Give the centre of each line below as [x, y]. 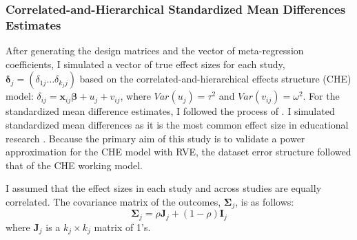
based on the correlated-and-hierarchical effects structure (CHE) [215, 79]
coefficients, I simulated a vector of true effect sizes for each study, [145, 64]
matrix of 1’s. [122, 227]
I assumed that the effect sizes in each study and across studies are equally [164, 188]
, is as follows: [265, 201]
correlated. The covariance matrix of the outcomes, [113, 201]
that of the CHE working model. [74, 165]
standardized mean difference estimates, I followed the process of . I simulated [170, 111]
